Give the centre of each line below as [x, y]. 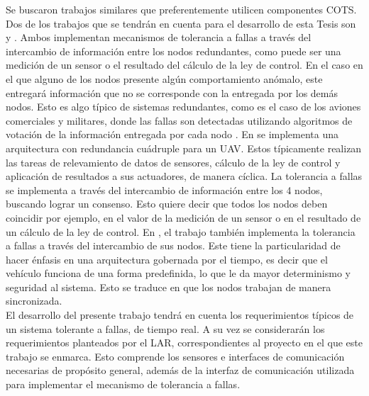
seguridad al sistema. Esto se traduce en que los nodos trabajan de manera [169, 287]
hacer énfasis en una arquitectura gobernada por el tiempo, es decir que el [167, 259]
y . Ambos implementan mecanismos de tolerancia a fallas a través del [159, 37]
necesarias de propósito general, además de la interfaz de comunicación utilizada [180, 370]
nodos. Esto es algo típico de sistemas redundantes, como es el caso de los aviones [183, 107]
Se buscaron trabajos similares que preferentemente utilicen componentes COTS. [181, 9]
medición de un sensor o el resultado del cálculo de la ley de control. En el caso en [184, 65]
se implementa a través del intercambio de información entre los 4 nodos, [164, 189]
